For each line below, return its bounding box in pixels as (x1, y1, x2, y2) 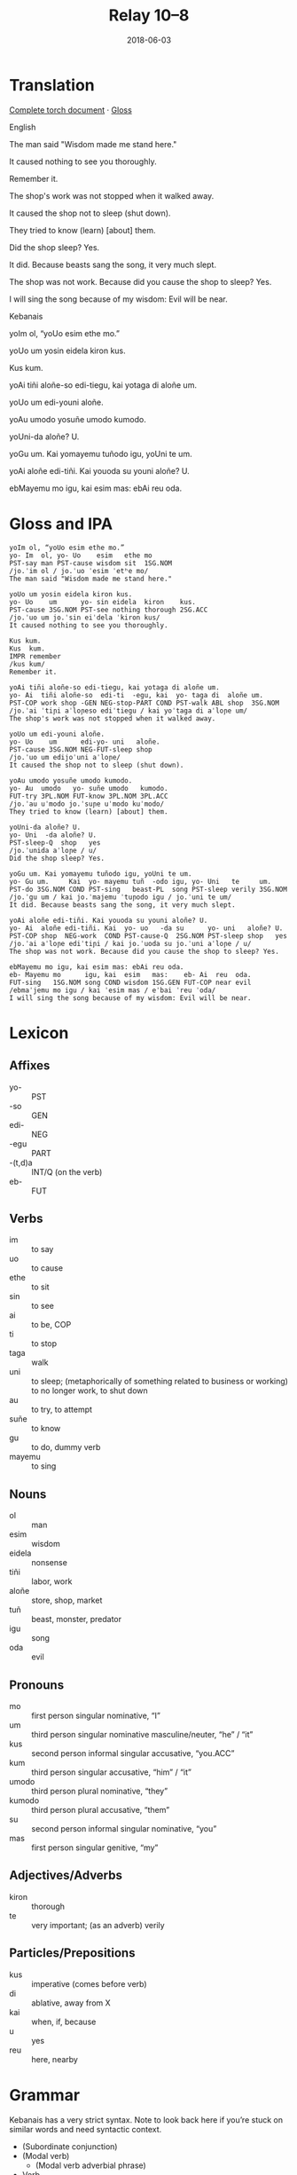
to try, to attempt (31, 1404, 93, 1415)
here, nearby (31, 2053, 78, 2064)
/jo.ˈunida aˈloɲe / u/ (9, 846, 98, 855)
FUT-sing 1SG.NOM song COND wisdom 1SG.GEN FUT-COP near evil (9, 978, 252, 987)
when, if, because (31, 2016, 97, 2027)
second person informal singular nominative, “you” (31, 1824, 217, 1834)
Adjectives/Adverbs (9, 1868, 122, 1883)
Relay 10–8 (108, 5, 190, 26)
